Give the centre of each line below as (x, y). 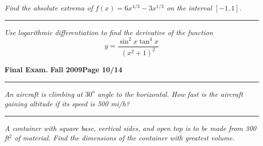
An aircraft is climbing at (44, 94)
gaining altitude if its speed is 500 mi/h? (67, 104)
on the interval (189, 8)
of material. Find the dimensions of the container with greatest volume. (124, 138)
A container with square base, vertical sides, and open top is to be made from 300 (130, 128)
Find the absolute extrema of (49, 8)
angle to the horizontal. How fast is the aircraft (170, 94)
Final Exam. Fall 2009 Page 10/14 (64, 69)
